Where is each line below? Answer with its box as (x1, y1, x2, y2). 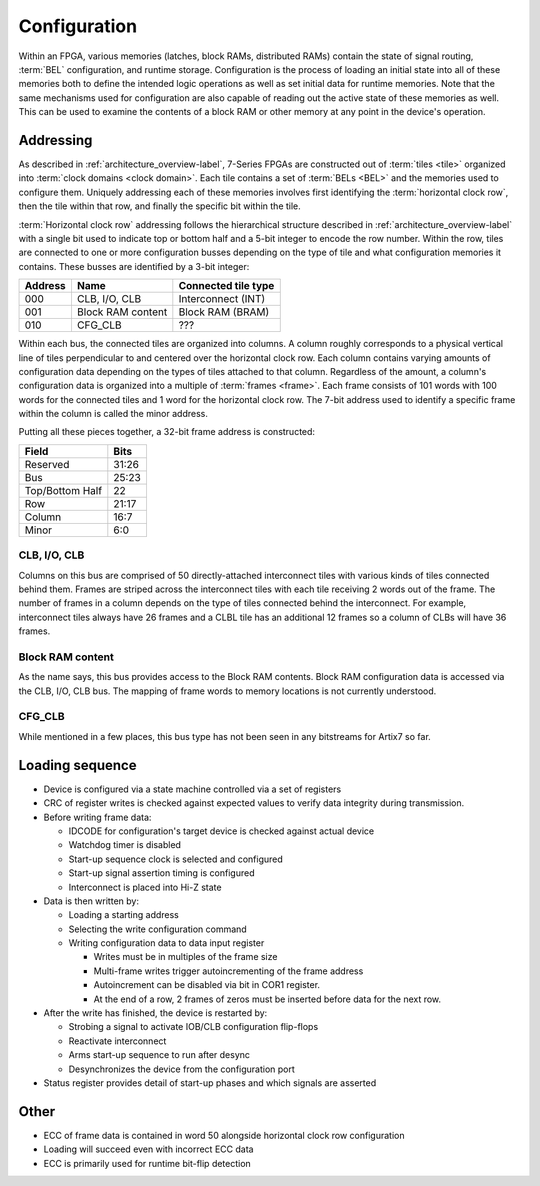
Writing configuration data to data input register (68, 937, 265, 949)
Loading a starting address (68, 909, 180, 921)
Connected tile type (178, 279, 275, 293)
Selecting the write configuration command (68, 923, 247, 935)
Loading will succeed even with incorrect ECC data (43, 1143, 254, 1155)
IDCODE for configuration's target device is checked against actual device (68, 825, 375, 837)
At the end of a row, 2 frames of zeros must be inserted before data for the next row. (93, 993, 442, 1005)
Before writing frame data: (43, 811, 152, 823)
